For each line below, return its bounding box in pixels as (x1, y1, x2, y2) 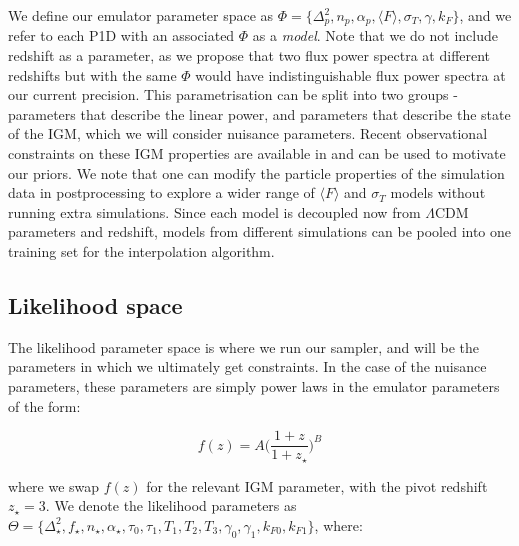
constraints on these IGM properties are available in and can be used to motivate (8, 143, 506, 164)
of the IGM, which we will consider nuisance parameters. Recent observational (8, 123, 488, 144)
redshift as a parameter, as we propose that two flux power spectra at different (8, 45, 491, 66)
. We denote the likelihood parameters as (45, 495, 297, 516)
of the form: (8, 395, 81, 416)
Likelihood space (8, 289, 183, 320)
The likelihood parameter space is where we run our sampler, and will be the (8, 336, 480, 357)
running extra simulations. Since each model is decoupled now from (8, 201, 421, 222)
